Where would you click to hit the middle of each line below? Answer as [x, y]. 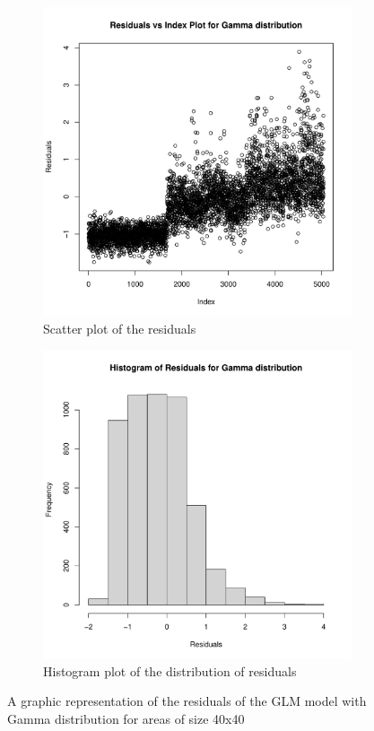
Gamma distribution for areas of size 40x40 [126, 718]
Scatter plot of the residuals [120, 328]
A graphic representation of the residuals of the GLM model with [187, 701]
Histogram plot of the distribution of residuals [170, 670]
